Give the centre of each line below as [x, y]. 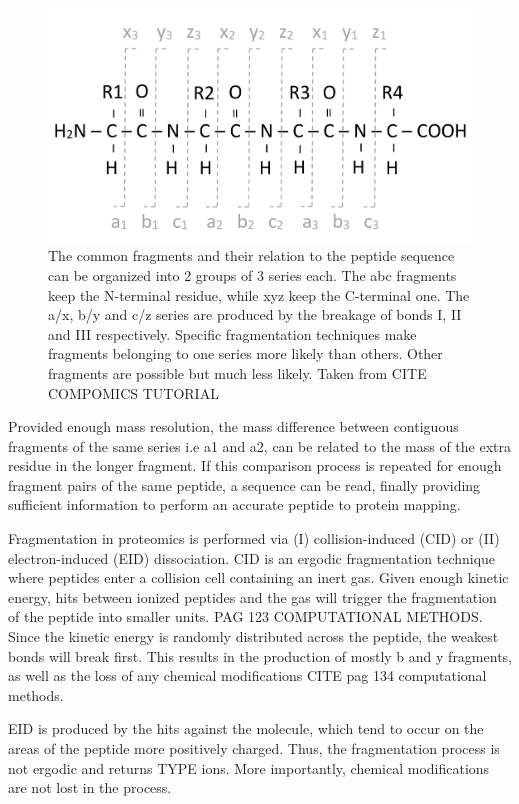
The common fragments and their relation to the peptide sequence [251, 255]
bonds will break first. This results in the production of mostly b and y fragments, [260, 655]
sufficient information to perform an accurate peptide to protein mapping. [234, 504]
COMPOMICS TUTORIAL [133, 392]
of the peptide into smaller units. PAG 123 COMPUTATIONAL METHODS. [245, 616]
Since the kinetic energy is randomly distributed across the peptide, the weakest [253, 636]
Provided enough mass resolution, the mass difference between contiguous [233, 426]
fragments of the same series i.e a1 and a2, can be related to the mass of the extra [259, 445]
